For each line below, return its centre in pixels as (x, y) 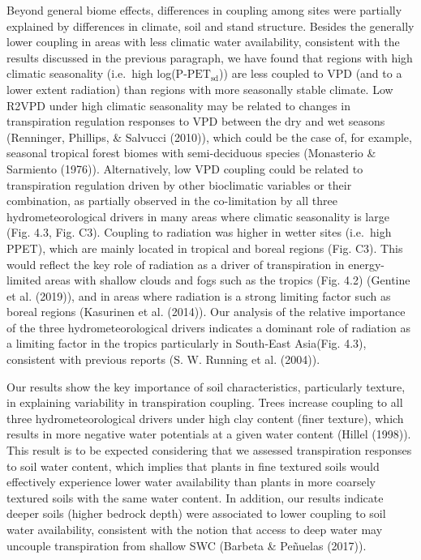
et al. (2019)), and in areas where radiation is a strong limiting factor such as (199, 295)
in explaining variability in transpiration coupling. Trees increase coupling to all (205, 402)
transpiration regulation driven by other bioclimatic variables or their (179, 184)
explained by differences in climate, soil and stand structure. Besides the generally (210, 26)
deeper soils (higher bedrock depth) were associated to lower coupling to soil (196, 513)
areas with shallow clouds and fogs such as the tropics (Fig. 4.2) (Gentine (228, 280)
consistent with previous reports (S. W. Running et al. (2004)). (163, 359)
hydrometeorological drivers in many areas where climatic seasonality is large (198, 216)
